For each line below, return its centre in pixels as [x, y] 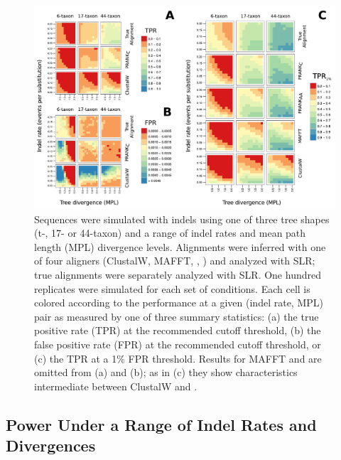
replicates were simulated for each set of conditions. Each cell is [172, 288]
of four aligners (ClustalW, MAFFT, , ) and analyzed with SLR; [175, 261]
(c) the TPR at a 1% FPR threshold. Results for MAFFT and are [178, 358]
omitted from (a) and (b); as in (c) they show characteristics [166, 372]
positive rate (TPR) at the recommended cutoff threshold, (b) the [178, 330]
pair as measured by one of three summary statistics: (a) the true [177, 316]
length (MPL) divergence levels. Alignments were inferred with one [180, 246]
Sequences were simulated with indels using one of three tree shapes [182, 219]
